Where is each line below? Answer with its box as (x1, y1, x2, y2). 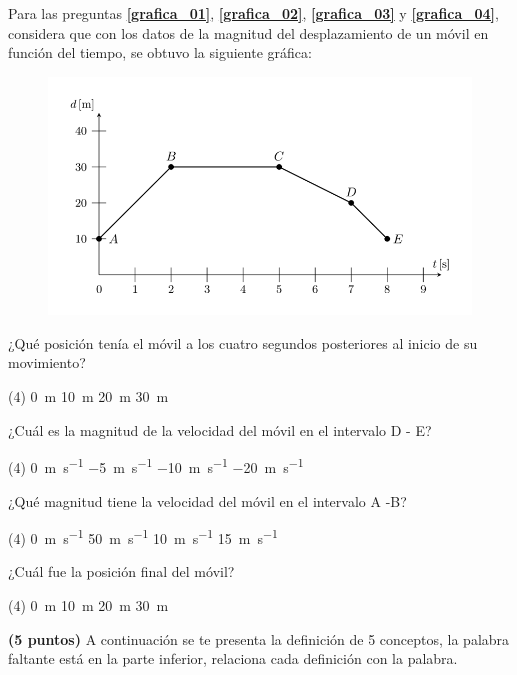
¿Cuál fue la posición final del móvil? (8, 561, 235, 582)
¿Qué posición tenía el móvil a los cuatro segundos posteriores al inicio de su (8, 332, 478, 353)
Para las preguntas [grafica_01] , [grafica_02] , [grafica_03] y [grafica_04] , (8, 3, 499, 23)
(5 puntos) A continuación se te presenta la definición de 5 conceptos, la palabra (8, 628, 510, 649)
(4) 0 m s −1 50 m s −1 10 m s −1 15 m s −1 (8, 525, 278, 548)
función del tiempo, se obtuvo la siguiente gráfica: (8, 42, 312, 63)
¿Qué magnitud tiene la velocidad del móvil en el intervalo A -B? (8, 490, 407, 511)
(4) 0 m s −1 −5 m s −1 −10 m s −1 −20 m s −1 (8, 454, 304, 477)
